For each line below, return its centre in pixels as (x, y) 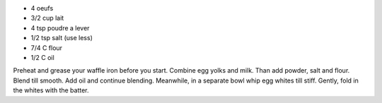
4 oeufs (42, 8)
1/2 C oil (42, 57)
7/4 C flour (47, 48)
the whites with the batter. (51, 90)
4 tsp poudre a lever (60, 28)
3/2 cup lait (47, 18)
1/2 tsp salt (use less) (62, 38)
